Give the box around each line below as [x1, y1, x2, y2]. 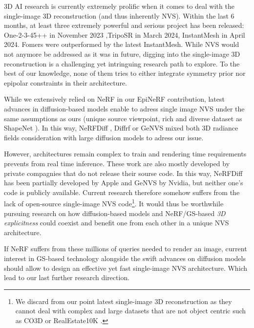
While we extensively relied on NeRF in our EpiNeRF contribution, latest [4, 94, 225, 104]
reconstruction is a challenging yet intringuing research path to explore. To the [4, 58, 240, 68]
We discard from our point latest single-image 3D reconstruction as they [15, 296, 232, 306]
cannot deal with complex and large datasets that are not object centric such [15, 306, 246, 316]
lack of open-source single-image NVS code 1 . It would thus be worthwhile [4, 197, 224, 208]
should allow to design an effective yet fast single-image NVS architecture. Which [4, 262, 248, 273]
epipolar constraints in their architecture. [4, 77, 127, 87]
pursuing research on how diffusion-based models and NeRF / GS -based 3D [4, 208, 226, 218]
